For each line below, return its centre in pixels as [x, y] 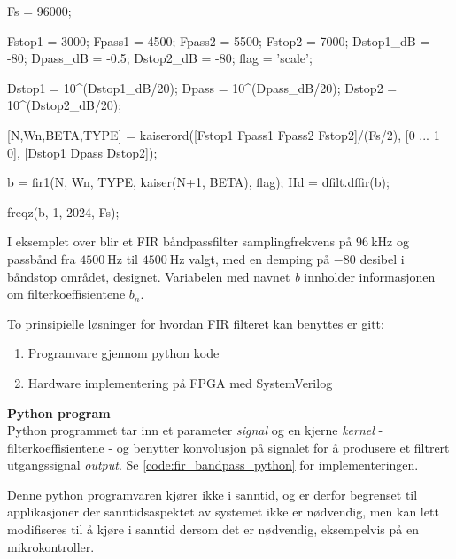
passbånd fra [42, 258]
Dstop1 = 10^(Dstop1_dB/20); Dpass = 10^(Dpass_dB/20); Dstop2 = [202, 87]
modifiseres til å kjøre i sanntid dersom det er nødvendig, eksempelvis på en [213, 529]
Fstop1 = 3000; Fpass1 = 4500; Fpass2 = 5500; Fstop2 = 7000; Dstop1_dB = [219, 40]
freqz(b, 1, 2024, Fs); [63, 211]
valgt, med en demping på [259, 258]
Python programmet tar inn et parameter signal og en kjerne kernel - [195, 430]
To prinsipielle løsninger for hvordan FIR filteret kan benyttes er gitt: [196, 323]
